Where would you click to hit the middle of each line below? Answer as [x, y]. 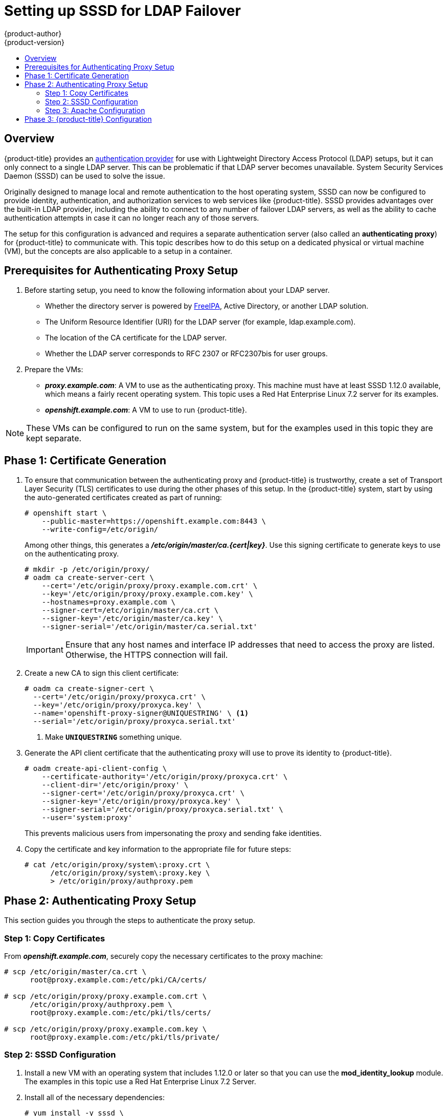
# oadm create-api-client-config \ [96, 769]
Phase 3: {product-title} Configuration [88, 119]
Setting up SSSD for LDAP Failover [122, 11]
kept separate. [54, 438]
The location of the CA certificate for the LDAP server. [136, 338]
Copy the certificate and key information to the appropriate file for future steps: [158, 849]
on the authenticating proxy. [72, 554]
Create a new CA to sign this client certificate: [102, 673]
